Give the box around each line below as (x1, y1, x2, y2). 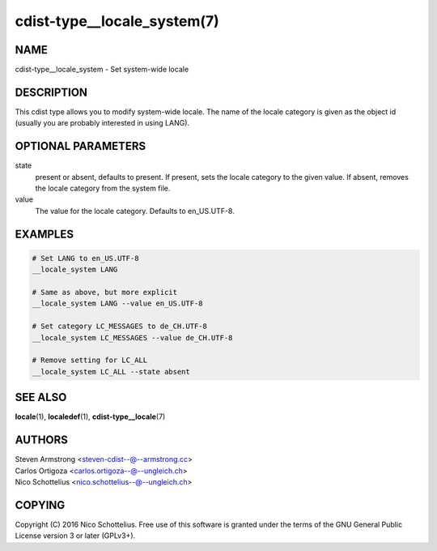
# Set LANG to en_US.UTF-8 (32, 254, 139, 263)
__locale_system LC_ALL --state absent (32, 367, 190, 376)
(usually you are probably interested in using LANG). (15, 118, 190, 128)
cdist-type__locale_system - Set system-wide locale (15, 65, 189, 75)
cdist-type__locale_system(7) (15, 12, 220, 30)
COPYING (15, 498, 66, 512)
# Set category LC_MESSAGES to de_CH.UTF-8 (32, 322, 208, 331)
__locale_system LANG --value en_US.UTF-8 (32, 299, 203, 308)
